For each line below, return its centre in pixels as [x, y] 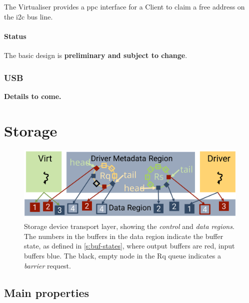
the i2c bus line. [28, 16]
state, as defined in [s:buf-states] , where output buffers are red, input [129, 246]
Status [15, 36]
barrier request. [47, 265]
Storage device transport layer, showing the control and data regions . [129, 226]
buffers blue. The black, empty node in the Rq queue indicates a [122, 256]
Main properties [47, 292]
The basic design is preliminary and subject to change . [96, 55]
